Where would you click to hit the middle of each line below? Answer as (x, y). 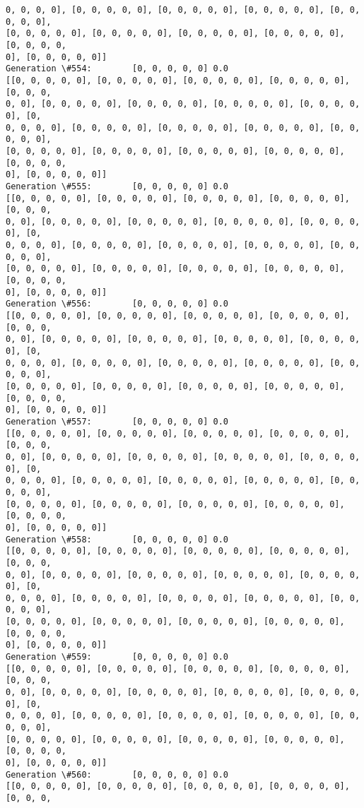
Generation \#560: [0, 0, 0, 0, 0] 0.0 (117, 774)
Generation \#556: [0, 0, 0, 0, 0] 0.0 (117, 304)
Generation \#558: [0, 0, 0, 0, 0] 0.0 (117, 539)
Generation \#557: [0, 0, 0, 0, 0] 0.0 (117, 421)
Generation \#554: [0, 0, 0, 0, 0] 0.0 (117, 69)
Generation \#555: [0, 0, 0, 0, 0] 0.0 (117, 186)
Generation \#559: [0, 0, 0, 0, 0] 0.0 (117, 657)
